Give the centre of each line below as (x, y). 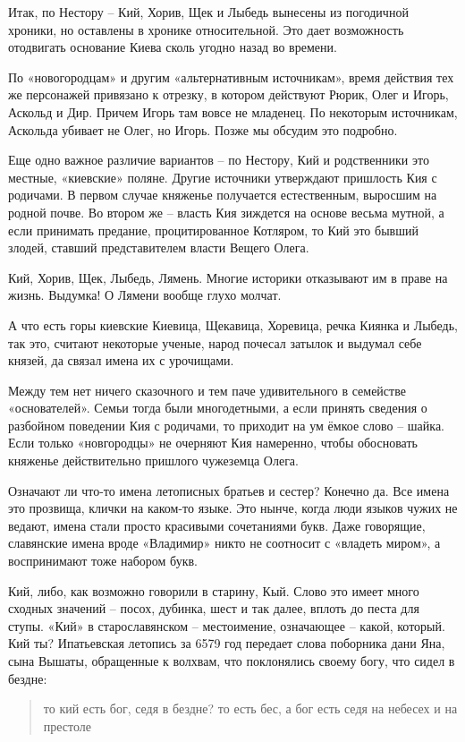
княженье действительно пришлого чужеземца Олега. (153, 461)
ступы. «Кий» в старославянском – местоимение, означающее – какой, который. (227, 625)
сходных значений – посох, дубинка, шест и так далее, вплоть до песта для (214, 608)
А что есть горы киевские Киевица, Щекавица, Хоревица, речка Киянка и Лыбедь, (233, 324)
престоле (68, 725)
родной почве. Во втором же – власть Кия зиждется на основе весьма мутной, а (226, 212)
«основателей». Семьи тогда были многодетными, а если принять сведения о (218, 408)
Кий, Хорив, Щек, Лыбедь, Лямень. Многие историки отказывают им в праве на (228, 277)
